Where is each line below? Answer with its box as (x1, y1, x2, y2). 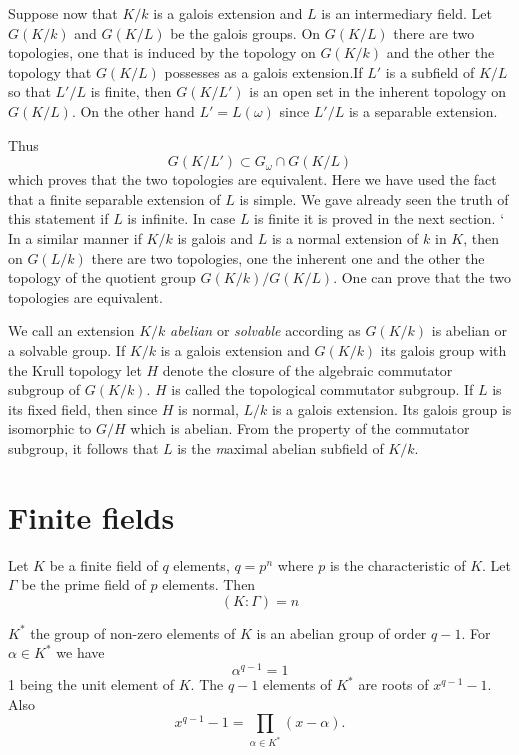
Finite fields (8, 496, 175, 537)
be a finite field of (49, 554, 158, 575)
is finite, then (90, 81, 172, 102)
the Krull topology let (8, 359, 142, 380)
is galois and (177, 227, 254, 248)
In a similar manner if (8, 227, 142, 248)
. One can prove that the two (333, 267, 511, 288)
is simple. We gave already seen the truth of (239, 188, 509, 209)
